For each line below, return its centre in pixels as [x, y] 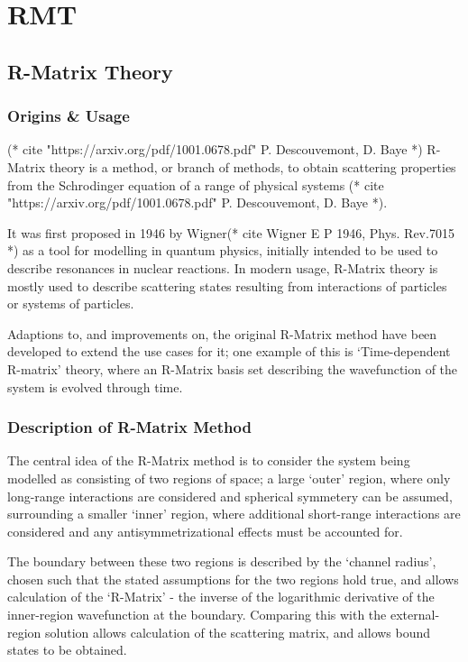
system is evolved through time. [95, 386]
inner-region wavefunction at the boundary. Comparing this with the [197, 615]
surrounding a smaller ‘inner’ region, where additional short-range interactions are [234, 514]
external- [415, 615]
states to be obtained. [67, 650]
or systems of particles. [71, 303]
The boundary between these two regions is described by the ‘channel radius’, [222, 561]
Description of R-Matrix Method [129, 427]
